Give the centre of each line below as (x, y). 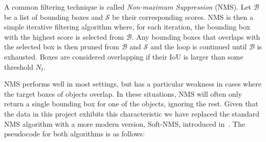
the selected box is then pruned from (62, 47)
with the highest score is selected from (64, 36)
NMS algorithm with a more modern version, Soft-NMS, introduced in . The (125, 123)
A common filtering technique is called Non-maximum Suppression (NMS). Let (128, 7)
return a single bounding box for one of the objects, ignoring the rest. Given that (131, 104)
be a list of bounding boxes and (54, 17)
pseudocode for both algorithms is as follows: (75, 134)
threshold (19, 66)
